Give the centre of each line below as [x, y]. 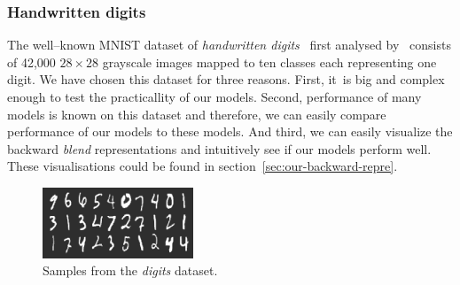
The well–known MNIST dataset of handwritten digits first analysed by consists [229, 45]
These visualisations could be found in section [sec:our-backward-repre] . [203, 166]
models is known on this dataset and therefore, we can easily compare [197, 114]
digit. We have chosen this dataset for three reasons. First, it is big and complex [226, 79]
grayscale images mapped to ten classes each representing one [269, 62]
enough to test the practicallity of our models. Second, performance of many [214, 96]
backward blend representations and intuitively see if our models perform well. [219, 148]
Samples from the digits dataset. [130, 270]
